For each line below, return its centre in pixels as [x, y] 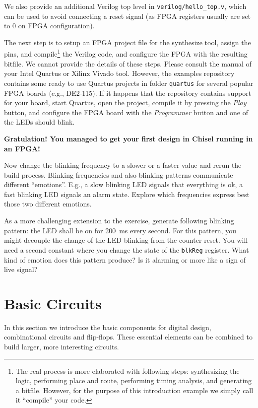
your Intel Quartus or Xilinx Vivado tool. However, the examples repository [119, 73]
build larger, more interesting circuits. [62, 346]
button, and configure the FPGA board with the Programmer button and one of [126, 112]
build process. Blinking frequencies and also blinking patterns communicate [119, 174]
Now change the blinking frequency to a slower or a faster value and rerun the [123, 165]
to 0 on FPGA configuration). [49, 26]
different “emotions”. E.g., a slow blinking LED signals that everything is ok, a [124, 184]
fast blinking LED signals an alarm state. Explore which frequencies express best [127, 194]
